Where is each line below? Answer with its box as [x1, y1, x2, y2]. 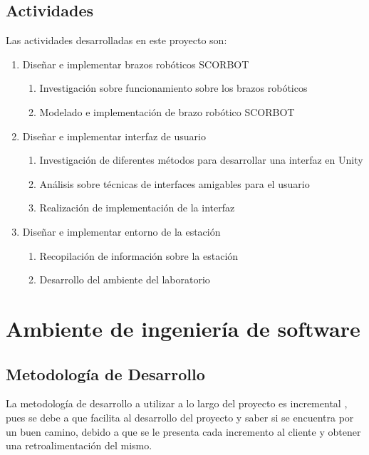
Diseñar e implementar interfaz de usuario [22, 128, 206, 143]
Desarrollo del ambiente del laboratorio [39, 272, 210, 287]
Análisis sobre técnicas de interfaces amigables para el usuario [39, 176, 310, 191]
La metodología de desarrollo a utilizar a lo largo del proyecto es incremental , [6, 396, 348, 411]
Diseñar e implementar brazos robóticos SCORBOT [22, 56, 249, 71]
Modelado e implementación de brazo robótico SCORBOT [39, 104, 295, 119]
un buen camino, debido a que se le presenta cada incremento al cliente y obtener [6, 424, 361, 439]
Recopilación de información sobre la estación [39, 248, 239, 263]
